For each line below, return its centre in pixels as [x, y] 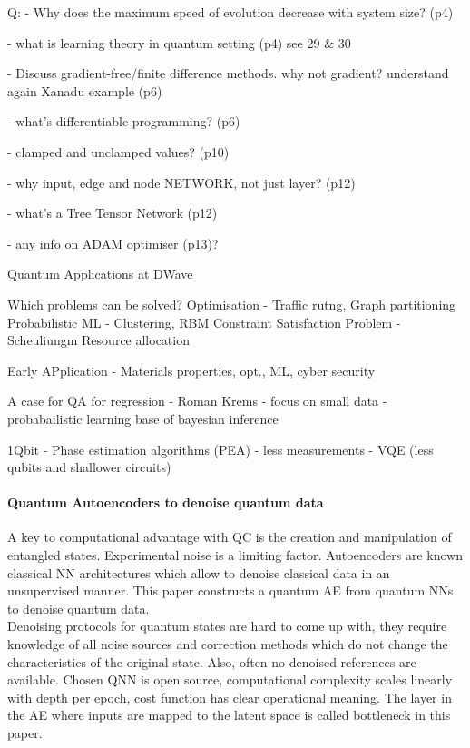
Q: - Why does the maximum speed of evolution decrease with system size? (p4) [230, 12]
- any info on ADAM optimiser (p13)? [113, 243]
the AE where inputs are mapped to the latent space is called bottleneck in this [229, 715]
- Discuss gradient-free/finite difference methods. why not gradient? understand [228, 73]
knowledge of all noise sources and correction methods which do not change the [228, 644]
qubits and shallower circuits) [89, 467]
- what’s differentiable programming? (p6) [124, 121]
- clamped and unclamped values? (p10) [118, 151]
